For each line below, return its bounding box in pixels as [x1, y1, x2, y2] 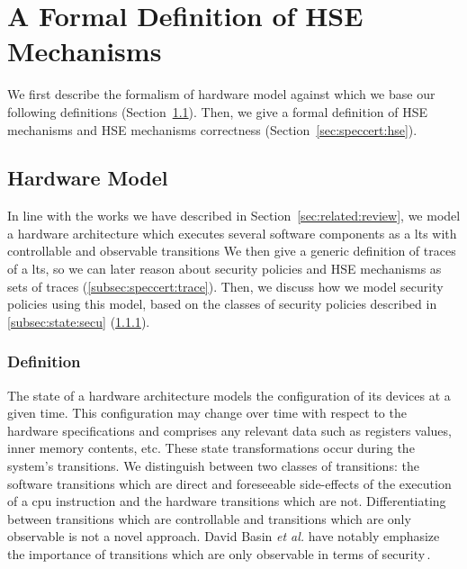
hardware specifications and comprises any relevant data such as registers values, [7, 420, 452, 439]
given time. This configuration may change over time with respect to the [7, 403, 407, 422]
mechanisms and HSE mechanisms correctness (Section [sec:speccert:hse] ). [7, 120, 418, 139]
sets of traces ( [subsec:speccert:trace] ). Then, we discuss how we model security [7, 276, 444, 295]
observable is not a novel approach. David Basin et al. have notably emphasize [7, 527, 440, 546]
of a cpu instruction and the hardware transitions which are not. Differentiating [7, 492, 446, 510]
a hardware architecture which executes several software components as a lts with [7, 223, 457, 242]
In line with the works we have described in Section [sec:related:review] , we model [7, 206, 461, 225]
